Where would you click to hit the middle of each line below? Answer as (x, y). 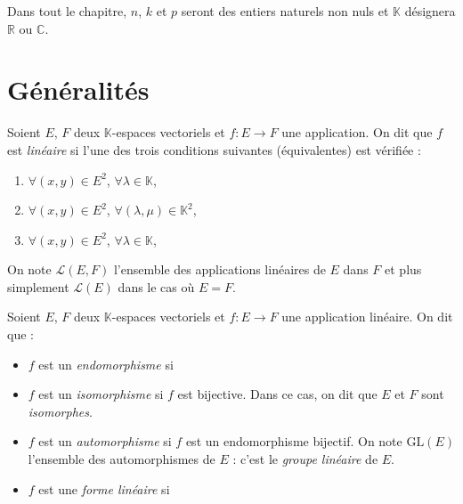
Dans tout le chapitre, (67, 11)
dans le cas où (156, 286)
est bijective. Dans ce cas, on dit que (277, 394)
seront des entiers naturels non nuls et (285, 11)
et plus (403, 269)
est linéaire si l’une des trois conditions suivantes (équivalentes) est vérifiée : (214, 149)
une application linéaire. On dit (367, 317)
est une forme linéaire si (104, 488)
